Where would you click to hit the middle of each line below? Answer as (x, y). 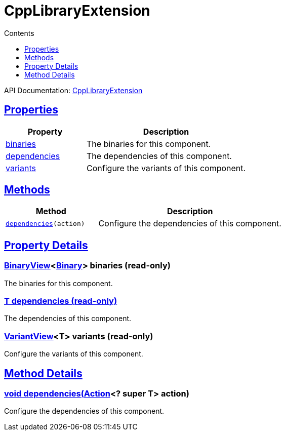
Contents (19, 33)
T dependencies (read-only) (61, 301)
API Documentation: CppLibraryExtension (73, 90)
